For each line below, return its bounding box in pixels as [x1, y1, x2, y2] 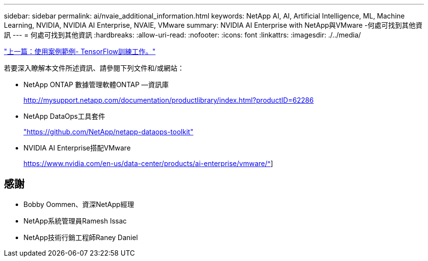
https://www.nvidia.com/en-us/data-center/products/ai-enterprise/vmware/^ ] [23, 159, 273, 168]
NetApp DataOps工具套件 [23, 112, 106, 120]
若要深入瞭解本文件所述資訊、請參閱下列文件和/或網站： [4, 64, 185, 72]
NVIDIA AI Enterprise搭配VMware [23, 144, 131, 152]
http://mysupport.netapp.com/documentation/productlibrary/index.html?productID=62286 [23, 96, 314, 104]
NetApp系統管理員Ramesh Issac [23, 216, 127, 225]
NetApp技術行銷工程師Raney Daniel [23, 233, 138, 242]
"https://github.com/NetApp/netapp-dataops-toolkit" [23, 128, 193, 136]
